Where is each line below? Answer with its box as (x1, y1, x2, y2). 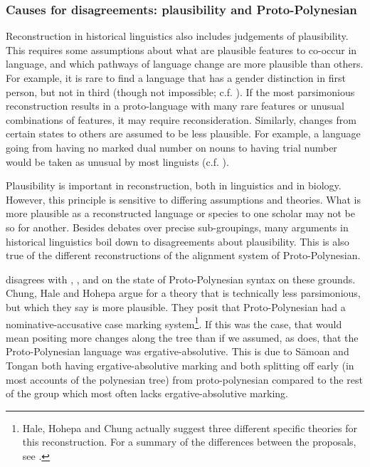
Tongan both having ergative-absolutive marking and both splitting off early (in (6, 357, 354, 372)
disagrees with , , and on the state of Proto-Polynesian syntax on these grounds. (6, 271, 356, 286)
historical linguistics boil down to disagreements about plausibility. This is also (6, 233, 349, 248)
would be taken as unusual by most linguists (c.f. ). (6, 154, 229, 169)
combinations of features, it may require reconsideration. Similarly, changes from (6, 112, 356, 127)
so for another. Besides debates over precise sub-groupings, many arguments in (6, 219, 349, 234)
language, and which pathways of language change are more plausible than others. (6, 56, 364, 71)
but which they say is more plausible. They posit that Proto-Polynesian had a (6, 299, 346, 314)
